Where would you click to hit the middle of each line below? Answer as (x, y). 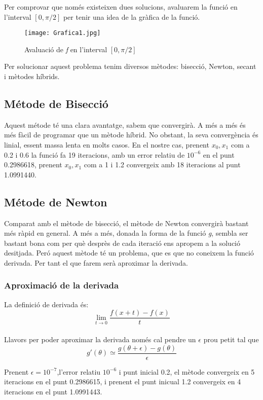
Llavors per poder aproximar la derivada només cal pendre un (100, 339)
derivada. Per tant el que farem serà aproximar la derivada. (96, 262)
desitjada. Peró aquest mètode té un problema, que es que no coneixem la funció (129, 253)
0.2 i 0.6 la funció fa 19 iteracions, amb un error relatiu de (95, 154)
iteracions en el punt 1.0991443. (53, 391)
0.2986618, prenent (33, 165)
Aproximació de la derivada (62, 285)
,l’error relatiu (79, 371)
